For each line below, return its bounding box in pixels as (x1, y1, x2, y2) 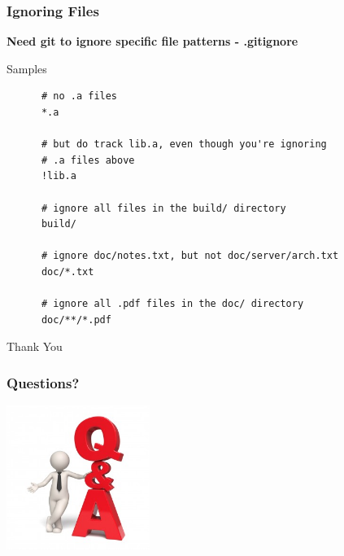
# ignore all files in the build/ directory (41, 202, 286, 214)
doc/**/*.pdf (41, 313, 111, 326)
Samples (7, 59, 47, 77)
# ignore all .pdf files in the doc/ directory (41, 298, 304, 310)
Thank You (7, 338, 63, 355)
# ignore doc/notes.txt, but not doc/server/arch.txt (41, 250, 339, 262)
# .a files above (41, 154, 135, 166)
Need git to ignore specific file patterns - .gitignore (7, 33, 298, 50)
